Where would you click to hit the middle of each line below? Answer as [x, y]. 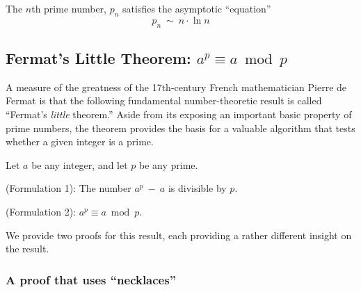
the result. [27, 249]
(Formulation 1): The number [69, 188]
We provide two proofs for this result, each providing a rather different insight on [179, 235]
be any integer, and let [80, 164]
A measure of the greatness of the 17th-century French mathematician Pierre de [176, 87]
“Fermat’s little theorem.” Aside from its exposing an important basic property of [179, 114]
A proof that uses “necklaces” [91, 279]
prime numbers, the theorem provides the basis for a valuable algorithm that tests [180, 128]
